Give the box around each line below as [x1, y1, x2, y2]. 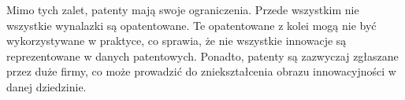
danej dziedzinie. [6, 78, 87, 94]
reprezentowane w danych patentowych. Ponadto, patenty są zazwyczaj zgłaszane [6, 47, 399, 64]
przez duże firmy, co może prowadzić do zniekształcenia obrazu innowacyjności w [6, 63, 396, 80]
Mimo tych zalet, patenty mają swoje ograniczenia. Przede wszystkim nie [6, 2, 359, 17]
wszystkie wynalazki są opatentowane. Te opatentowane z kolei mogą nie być [6, 17, 377, 33]
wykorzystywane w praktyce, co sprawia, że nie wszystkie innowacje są [6, 32, 347, 49]
